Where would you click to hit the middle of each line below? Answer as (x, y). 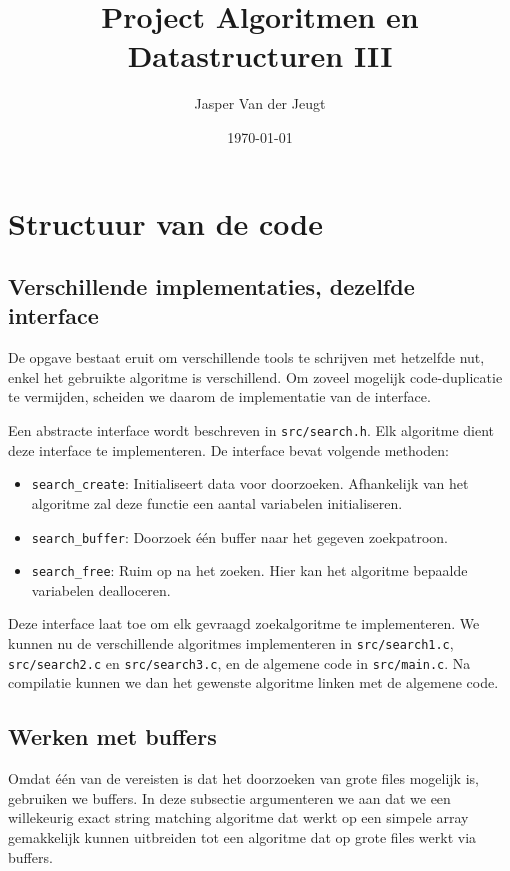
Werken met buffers (112, 736)
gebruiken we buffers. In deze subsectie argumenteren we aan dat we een (229, 797)
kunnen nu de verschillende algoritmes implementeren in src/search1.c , (231, 643)
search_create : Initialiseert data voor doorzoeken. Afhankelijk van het (250, 483)
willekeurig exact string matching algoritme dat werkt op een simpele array (238, 817)
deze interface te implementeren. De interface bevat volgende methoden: (228, 449)
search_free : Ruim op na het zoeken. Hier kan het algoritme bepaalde (249, 570)
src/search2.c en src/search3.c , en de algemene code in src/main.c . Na (239, 662)
